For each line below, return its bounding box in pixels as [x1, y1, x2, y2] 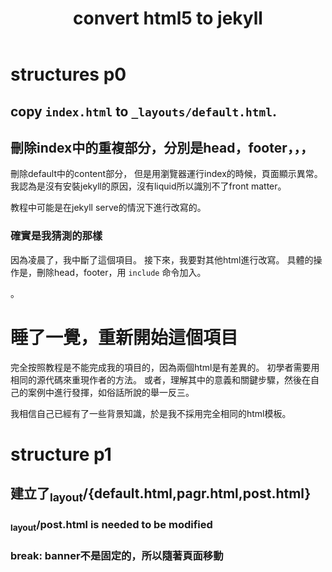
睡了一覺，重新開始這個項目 [10, 326, 239, 349]
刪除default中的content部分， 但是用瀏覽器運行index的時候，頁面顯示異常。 [10, 168, 323, 180]
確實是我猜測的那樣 [10, 229, 103, 243]
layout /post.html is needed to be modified [10, 518, 213, 534]
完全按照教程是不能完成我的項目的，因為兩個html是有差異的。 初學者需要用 [10, 361, 320, 373]
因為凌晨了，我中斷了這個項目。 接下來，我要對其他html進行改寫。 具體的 [10, 253, 314, 266]
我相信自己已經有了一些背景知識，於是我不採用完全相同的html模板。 [10, 407, 292, 419]
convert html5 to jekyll [73, 7, 263, 30]
